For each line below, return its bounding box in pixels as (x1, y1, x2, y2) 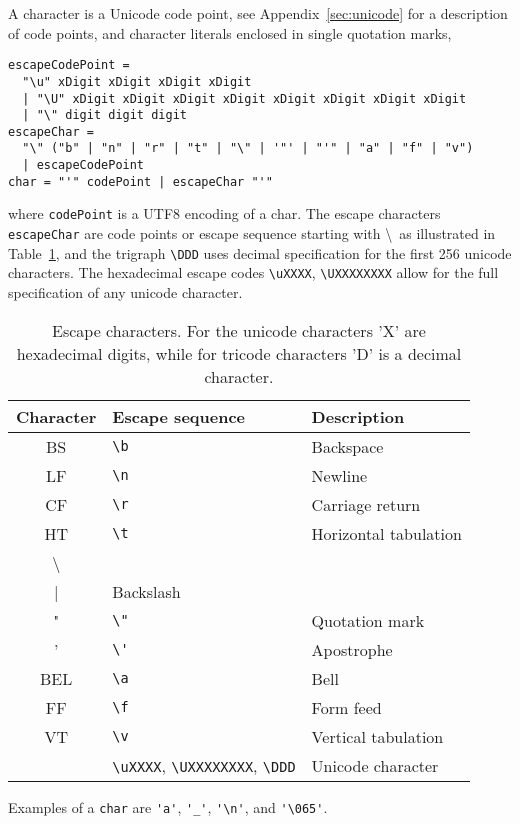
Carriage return (311, 492, 421, 516)
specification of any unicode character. (8, 282, 243, 303)
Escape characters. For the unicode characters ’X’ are (52, 318, 426, 342)
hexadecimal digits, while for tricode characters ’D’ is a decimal (16, 341, 462, 365)
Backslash (112, 579, 181, 603)
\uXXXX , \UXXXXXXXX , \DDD (112, 753, 296, 777)
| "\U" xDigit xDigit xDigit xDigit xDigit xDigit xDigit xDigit (22, 91, 467, 106)
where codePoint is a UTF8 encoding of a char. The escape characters (8, 203, 441, 224)
